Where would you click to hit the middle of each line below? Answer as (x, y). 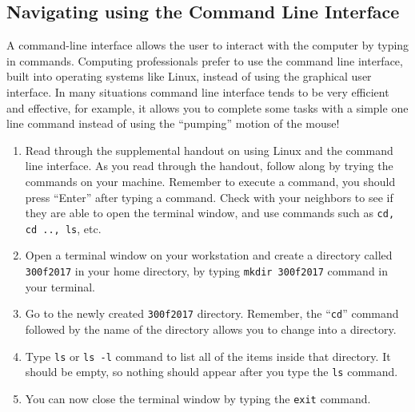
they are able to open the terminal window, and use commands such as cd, (210, 213)
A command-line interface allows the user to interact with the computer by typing (208, 45)
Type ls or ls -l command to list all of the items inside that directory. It (208, 356)
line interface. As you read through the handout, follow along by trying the (209, 166)
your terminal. (60, 286)
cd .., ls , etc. (63, 228)
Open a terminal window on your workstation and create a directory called (209, 255)
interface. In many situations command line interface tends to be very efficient (198, 91)
